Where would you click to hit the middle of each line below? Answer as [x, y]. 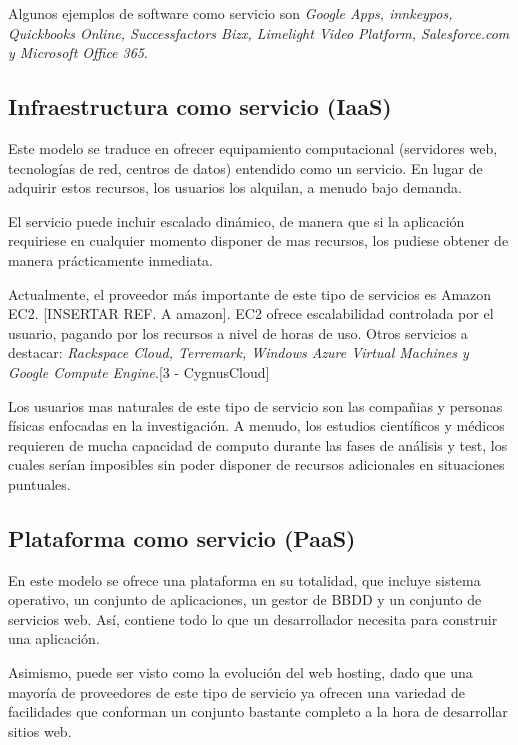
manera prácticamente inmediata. [111, 259]
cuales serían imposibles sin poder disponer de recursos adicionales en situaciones [256, 464]
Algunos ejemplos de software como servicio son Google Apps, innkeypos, [230, 13]
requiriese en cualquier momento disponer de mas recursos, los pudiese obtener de [258, 240]
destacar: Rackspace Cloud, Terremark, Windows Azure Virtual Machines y [238, 352]
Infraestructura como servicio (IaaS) [200, 106]
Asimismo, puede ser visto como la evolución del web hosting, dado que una [240, 672]
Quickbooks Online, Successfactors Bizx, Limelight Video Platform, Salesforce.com [259, 32]
